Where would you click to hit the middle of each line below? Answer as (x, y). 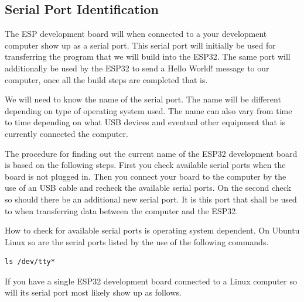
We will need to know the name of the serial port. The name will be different (143, 99)
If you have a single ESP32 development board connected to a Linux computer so (151, 281)
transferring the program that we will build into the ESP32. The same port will (148, 56)
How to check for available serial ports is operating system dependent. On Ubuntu (152, 230)
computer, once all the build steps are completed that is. (106, 79)
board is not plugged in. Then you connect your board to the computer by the (146, 176)
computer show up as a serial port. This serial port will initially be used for (140, 45)
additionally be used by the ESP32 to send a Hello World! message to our (137, 68)
